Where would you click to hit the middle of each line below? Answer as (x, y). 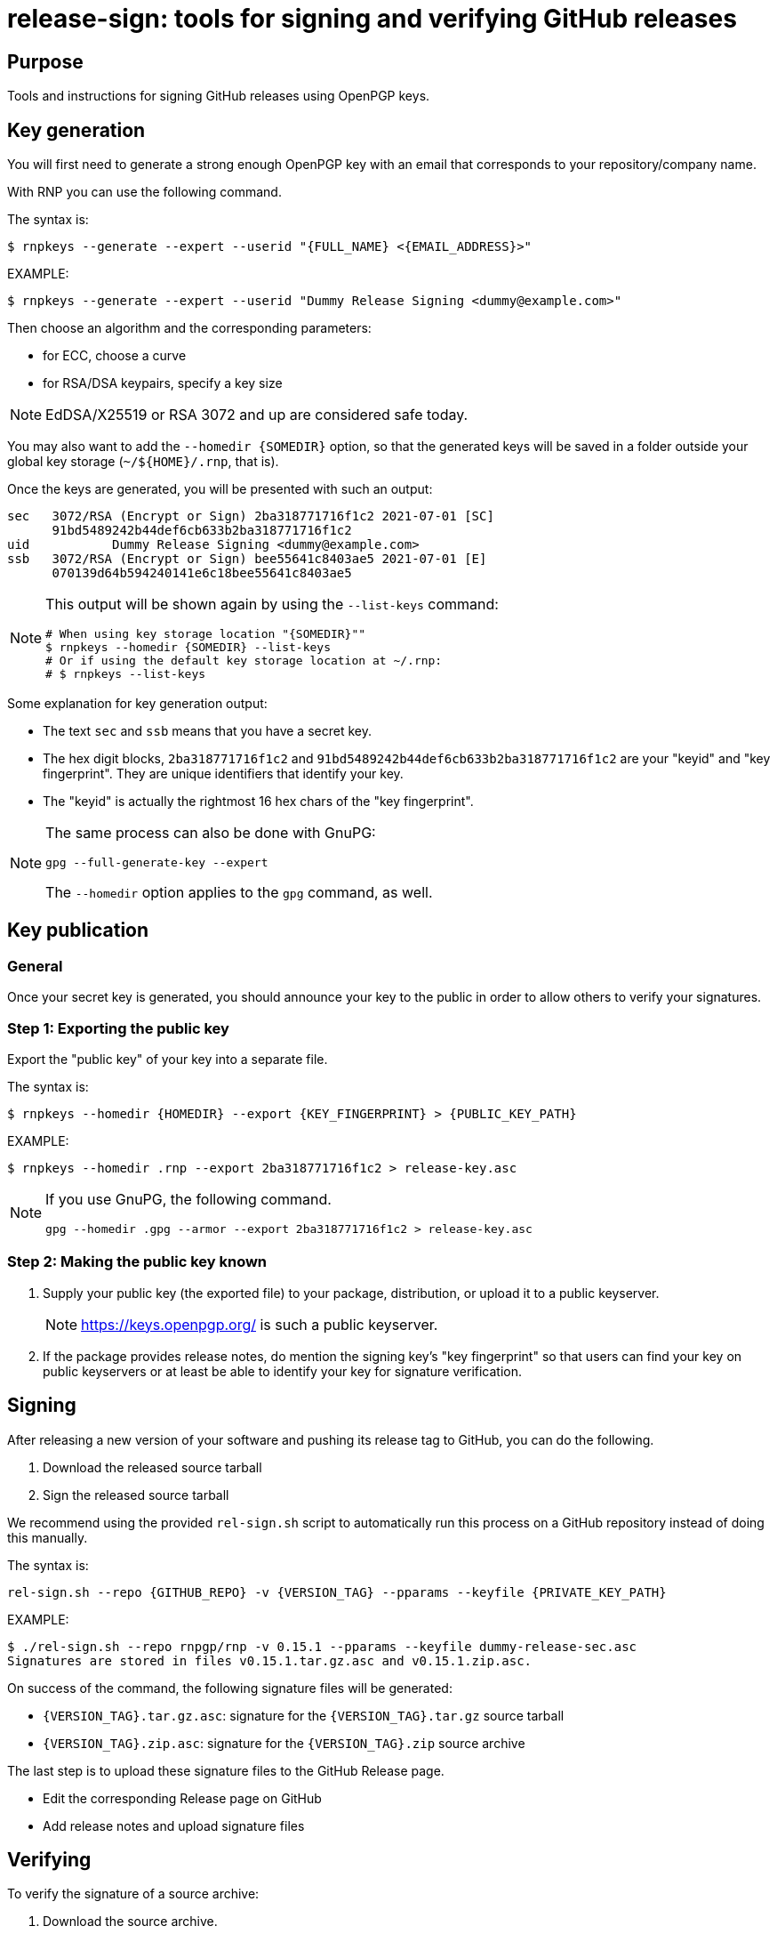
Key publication (78, 931)
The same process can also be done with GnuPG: (211, 833)
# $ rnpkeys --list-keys (126, 674)
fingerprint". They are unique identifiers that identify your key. (223, 774)
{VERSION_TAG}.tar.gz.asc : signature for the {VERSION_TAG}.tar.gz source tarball (304, 1715)
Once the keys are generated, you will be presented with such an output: (220, 489)
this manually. (48, 1537)
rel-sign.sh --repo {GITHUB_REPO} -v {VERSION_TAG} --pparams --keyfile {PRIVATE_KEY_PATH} (337, 1592)
